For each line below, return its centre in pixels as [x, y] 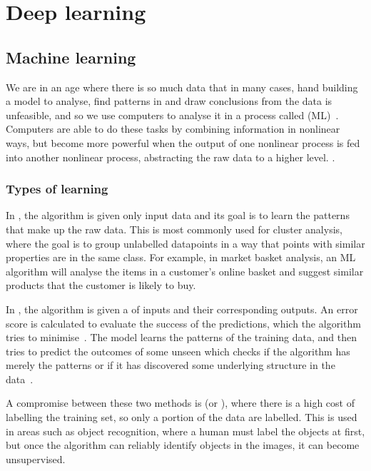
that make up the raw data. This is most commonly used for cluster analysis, [174, 229]
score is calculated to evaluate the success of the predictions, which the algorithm [183, 323]
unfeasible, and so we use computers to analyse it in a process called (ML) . [172, 115]
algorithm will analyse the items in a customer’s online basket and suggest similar [185, 271]
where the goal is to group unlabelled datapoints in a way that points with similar [185, 243]
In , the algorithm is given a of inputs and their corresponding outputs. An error [182, 309]
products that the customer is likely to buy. [101, 285]
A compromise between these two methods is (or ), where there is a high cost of [180, 403]
